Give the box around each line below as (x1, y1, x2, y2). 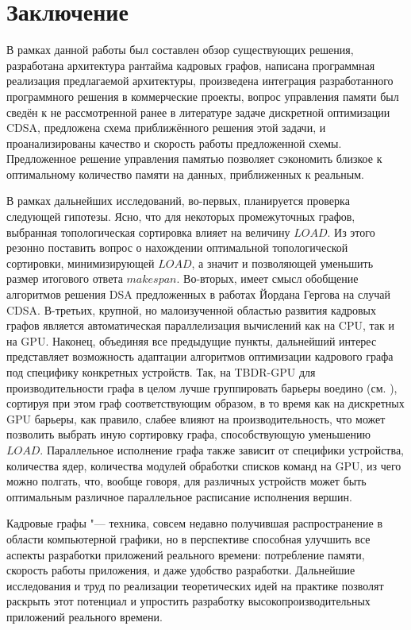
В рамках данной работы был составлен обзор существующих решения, (6, 41, 354, 58)
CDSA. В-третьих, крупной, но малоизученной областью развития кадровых (6, 301, 377, 318)
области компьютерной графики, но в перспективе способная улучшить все (6, 530, 371, 547)
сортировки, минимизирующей (6, 254, 155, 271)
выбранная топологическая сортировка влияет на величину (6, 223, 290, 240)
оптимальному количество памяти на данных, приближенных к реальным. (6, 165, 364, 182)
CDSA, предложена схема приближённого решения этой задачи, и (6, 119, 326, 136)
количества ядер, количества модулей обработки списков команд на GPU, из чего (6, 457, 401, 473)
